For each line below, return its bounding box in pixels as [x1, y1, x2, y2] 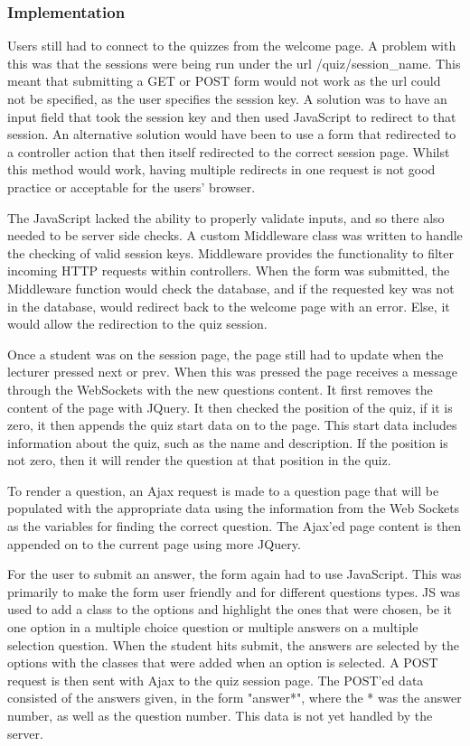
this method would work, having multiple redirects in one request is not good [7, 160, 436, 179]
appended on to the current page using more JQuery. [7, 534, 301, 553]
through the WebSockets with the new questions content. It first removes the [7, 379, 433, 398]
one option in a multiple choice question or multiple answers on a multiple [7, 618, 418, 637]
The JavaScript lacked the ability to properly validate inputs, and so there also [7, 208, 445, 227]
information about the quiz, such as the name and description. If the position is [7, 433, 448, 452]
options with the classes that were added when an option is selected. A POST [7, 653, 438, 672]
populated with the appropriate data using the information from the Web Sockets [7, 499, 460, 518]
